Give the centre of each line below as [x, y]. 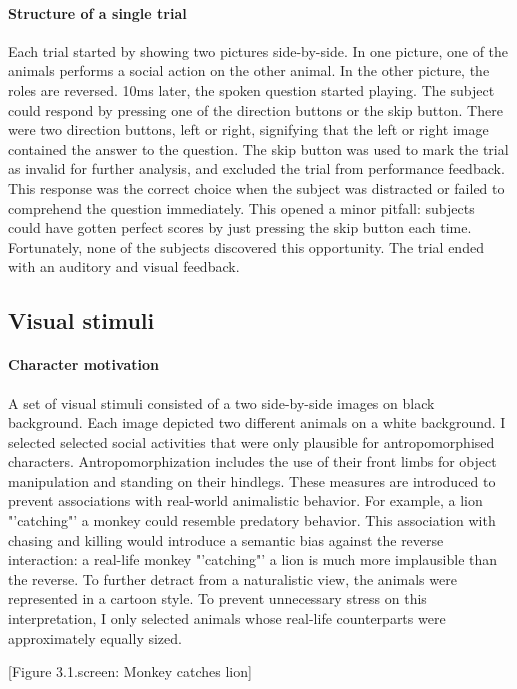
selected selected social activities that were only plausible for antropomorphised [251, 441]
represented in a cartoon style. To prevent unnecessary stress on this [217, 598]
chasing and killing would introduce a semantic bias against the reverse [226, 539]
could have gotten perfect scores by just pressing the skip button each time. [240, 227]
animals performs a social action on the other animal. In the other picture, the [249, 70]
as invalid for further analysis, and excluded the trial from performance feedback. [256, 168]
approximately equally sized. [95, 637]
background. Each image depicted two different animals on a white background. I [257, 422]
